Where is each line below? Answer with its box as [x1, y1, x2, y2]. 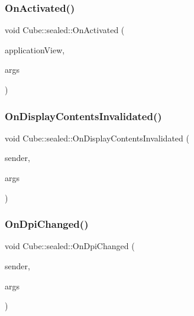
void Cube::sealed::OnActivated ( [5, 24, 125, 36]
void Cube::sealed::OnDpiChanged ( [5, 240, 135, 252]
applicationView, [5, 43, 65, 56]
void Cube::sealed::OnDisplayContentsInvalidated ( [5, 131, 189, 144]
